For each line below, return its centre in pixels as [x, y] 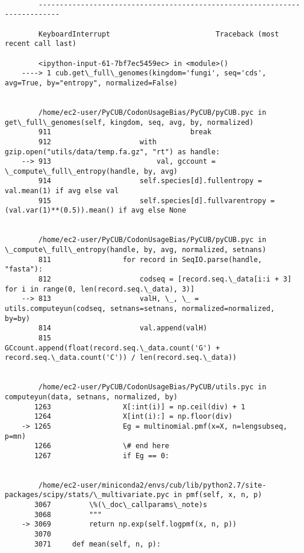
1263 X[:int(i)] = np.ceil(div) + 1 [140, 407]
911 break [125, 132]
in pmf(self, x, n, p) [218, 495]
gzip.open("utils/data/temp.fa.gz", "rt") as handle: [113, 152]
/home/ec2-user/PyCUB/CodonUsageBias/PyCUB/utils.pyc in [152, 387]
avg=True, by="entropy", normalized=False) [91, 83]
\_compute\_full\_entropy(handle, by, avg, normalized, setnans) [136, 250]
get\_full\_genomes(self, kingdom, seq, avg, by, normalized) [129, 122]
